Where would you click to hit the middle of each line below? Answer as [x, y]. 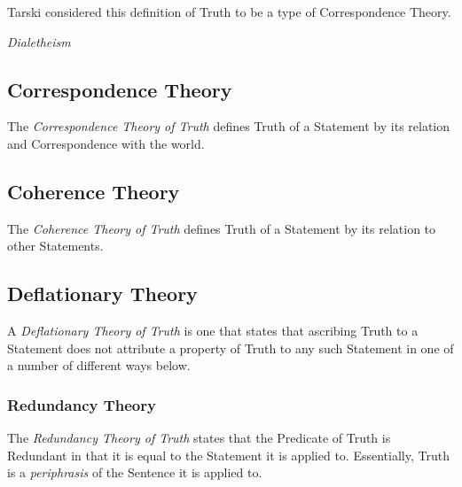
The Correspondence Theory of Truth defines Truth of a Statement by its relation [229, 126]
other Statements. [55, 246]
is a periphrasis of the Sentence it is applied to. [135, 472]
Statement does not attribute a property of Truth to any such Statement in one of [231, 348]
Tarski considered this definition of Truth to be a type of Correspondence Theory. [229, 12]
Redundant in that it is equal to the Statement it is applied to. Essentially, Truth [228, 455]
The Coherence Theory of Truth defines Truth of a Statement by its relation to [222, 228]
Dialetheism [39, 41]
